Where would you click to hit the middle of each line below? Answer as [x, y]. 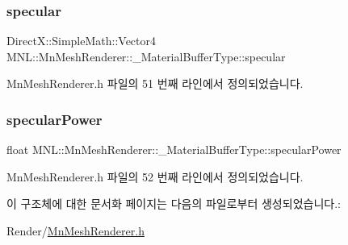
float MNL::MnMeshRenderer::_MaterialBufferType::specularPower [174, 149]
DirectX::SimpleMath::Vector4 [82, 41]
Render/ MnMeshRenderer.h [75, 230]
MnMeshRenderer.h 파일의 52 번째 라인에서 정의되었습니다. [155, 176]
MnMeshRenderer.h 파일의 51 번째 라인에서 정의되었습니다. [155, 83]
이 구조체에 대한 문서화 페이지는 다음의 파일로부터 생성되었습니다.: [174, 203]
